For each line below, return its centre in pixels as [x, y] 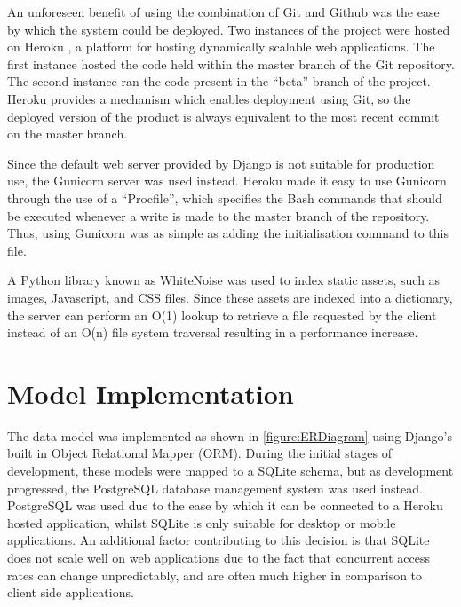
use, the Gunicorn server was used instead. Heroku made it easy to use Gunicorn [227, 181]
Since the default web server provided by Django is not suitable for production [221, 163]
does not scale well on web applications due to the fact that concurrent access [219, 557]
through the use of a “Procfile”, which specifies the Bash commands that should [225, 197]
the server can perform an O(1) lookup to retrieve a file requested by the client [222, 315]
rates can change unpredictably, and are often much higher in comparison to [215, 575]
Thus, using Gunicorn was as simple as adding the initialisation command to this [228, 233]
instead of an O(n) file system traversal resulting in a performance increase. [213, 332]
